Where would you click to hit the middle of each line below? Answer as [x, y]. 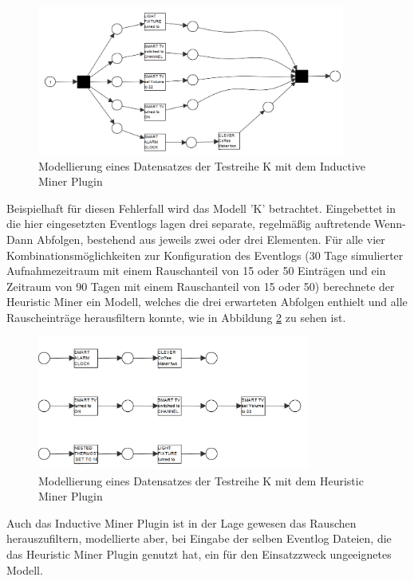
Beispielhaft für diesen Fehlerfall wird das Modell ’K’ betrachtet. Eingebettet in [201, 208]
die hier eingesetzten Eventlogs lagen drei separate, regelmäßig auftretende [189, 224]
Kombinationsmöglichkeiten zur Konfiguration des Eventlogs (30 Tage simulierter [205, 255]
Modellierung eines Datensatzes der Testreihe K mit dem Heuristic [201, 480]
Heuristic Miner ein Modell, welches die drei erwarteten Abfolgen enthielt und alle [207, 302]
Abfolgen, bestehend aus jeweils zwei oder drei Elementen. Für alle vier [211, 239]
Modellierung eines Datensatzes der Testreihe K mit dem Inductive [202, 165]
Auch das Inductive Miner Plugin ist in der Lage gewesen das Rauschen [181, 522]
